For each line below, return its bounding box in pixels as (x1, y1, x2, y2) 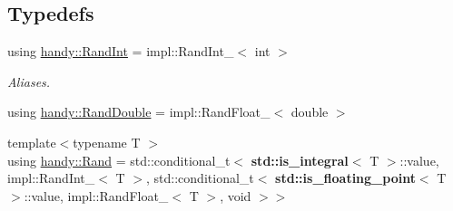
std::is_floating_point (275, 168, 416, 187)
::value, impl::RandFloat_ (24, 186, 169, 205)
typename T (73, 132, 141, 151)
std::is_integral (251, 150, 349, 169)
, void (220, 186, 251, 205)
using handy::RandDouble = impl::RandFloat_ (7, 102, 271, 121)
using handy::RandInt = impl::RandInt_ (7, 42, 234, 61)
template (7, 132, 56, 151)
